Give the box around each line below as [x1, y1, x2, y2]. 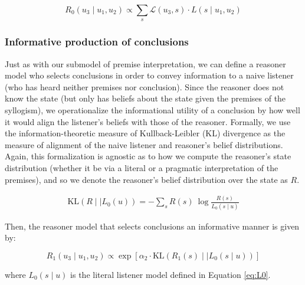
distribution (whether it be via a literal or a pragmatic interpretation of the [5, 161, 278, 173]
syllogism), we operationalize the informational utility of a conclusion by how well [5, 103, 300, 116]
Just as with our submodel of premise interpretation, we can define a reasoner [5, 57, 286, 70]
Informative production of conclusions [5, 34, 189, 49]
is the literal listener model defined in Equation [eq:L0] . [70, 268, 271, 280]
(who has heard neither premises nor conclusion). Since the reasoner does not [5, 80, 284, 93]
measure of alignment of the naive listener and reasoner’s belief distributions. [5, 138, 283, 150]
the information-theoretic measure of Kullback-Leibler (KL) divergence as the [5, 127, 286, 139]
